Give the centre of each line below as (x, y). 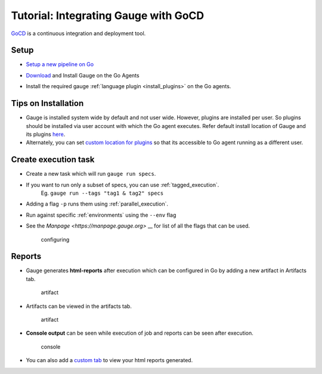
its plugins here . (46, 134)
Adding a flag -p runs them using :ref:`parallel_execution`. (97, 204)
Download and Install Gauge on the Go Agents (83, 75)
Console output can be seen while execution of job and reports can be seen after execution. (140, 333)
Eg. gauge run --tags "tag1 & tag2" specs (102, 193)
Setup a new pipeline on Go (60, 64)
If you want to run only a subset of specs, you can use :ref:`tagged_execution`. (123, 185)
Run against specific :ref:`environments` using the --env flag (101, 215)
